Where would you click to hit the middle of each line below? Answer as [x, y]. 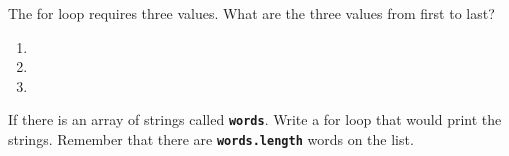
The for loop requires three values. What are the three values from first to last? [251, 13]
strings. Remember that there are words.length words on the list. [211, 139]
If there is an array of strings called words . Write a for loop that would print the [255, 119]
